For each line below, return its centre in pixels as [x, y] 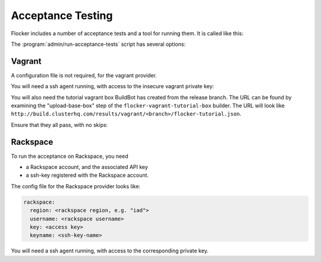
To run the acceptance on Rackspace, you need [70, 156]
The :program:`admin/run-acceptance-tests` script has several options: [98, 44]
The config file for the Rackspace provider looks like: [76, 186]
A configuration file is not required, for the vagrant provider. [84, 75]
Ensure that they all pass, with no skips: [59, 124]
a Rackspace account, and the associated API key [87, 167]
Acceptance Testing [62, 15]
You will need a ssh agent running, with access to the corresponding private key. [110, 251]
